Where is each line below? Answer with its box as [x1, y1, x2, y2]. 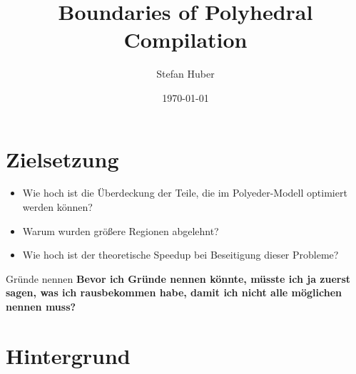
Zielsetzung [6, 144, 119, 173]
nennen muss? [6, 299, 76, 313]
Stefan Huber [156, 66, 215, 81]
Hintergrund [6, 341, 131, 370]
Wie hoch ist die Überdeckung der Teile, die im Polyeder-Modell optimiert [22, 185, 347, 200]
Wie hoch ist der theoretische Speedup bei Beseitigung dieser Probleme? [22, 247, 339, 262]
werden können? [22, 199, 93, 214]
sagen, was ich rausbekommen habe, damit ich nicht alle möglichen [6, 285, 342, 300]
